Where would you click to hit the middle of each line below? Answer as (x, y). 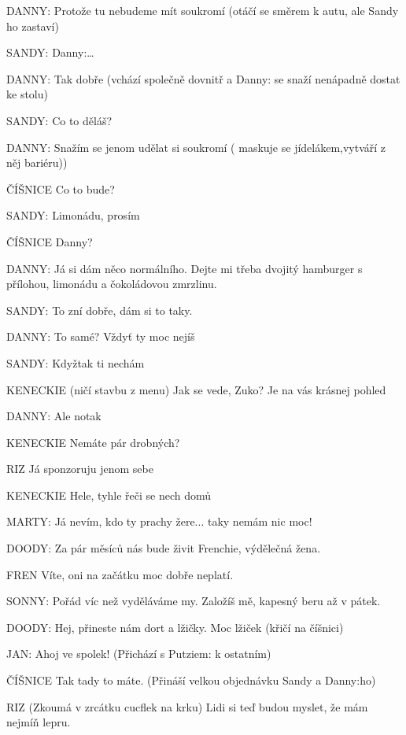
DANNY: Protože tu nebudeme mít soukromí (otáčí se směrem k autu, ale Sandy (203, 10)
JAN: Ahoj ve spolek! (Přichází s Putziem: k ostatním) (139, 654)
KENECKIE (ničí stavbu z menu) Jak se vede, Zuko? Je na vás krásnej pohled (196, 389)
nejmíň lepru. (39, 722)
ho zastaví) (33, 26)
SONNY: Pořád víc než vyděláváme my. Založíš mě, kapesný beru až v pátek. (194, 601)
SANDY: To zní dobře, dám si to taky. (100, 310)
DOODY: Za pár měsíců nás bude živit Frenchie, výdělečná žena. (164, 548)
